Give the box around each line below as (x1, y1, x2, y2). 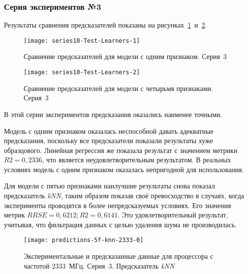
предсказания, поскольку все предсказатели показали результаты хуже (4, 135, 213, 146)
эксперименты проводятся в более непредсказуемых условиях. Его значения (4, 200, 231, 210)
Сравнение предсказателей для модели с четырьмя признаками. (24, 83, 213, 93)
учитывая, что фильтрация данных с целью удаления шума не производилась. (4, 219, 237, 229)
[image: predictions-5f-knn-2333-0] (24, 237, 144, 244)
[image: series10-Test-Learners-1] (24, 37, 140, 44)
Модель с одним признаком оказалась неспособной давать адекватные (4, 125, 214, 136)
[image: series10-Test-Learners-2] (24, 69, 140, 76)
